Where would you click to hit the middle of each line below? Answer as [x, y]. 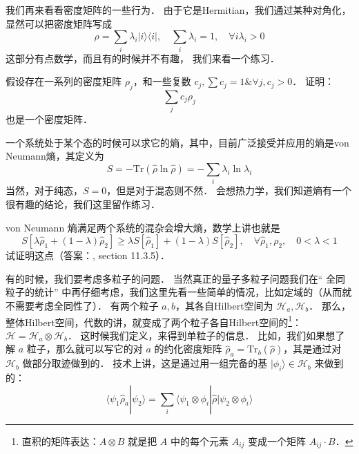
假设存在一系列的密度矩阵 [64, 81]
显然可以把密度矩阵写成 [59, 23]
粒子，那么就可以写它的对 [85, 349]
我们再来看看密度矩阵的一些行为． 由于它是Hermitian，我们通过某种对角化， [178, 10]
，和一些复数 [162, 81]
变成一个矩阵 [277, 441]
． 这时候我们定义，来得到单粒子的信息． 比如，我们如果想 [201, 335]
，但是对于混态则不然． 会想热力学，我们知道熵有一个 [229, 190]
